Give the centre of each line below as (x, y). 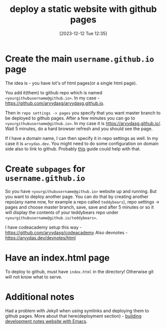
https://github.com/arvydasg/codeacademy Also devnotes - (66, 232)
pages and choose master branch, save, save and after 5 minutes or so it (80, 207)
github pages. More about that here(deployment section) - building (73, 316)
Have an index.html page (57, 258)
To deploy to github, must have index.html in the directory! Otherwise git (79, 271)
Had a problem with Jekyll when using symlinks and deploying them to (77, 311)
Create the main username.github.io (80, 59)
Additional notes (40, 297)
